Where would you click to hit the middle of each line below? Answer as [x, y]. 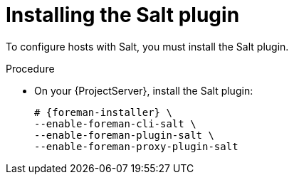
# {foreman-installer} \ [103, 112]
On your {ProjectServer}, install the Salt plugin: [144, 90]
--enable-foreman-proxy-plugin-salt [136, 146]
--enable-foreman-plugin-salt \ [124, 135]
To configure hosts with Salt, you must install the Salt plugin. [147, 46]
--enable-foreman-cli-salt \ [115, 123]
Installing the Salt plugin [123, 15]
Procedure [30, 68]
